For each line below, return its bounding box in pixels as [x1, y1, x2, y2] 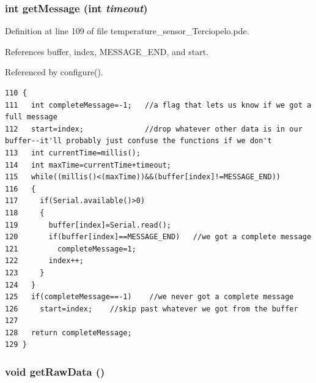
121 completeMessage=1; [5, 244, 136, 253]
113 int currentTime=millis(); [5, 148, 141, 157]
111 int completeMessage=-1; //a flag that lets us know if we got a [5, 100, 312, 110]
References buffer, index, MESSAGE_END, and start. [5, 45, 209, 58]
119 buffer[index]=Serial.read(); [5, 220, 172, 229]
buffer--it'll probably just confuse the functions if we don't [5, 136, 272, 146]
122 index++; [5, 256, 84, 266]
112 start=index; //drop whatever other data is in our [5, 124, 303, 133]
